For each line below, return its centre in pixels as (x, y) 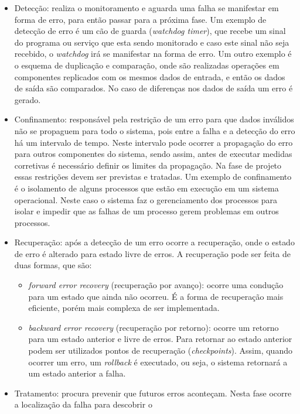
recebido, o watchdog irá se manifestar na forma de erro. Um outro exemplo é (153, 54)
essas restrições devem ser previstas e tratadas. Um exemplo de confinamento (153, 177)
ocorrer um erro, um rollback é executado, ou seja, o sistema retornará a (158, 362)
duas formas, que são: (53, 265)
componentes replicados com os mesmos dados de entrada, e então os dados (150, 76)
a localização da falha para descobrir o (83, 404)
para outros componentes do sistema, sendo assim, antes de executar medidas (153, 154)
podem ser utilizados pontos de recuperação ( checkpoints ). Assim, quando (160, 350)
